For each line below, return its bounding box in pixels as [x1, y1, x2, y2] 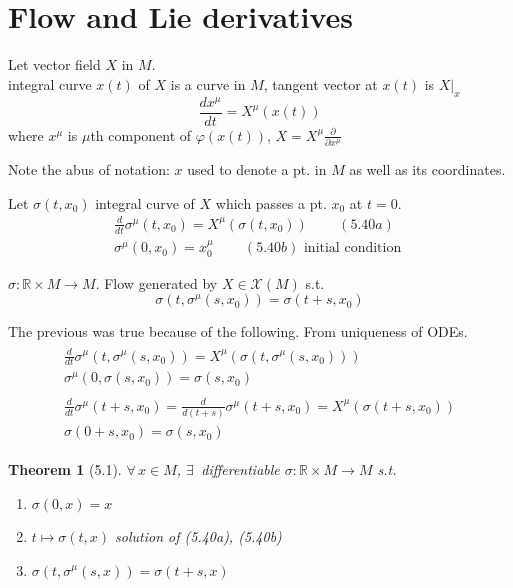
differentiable [201, 459, 280, 480]
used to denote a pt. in [187, 158, 327, 179]
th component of [90, 124, 192, 145]
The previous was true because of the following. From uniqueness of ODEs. [8, 321, 468, 342]
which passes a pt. [215, 192, 327, 213]
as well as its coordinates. [349, 158, 506, 179]
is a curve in [170, 73, 246, 94]
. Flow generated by [95, 272, 218, 293]
